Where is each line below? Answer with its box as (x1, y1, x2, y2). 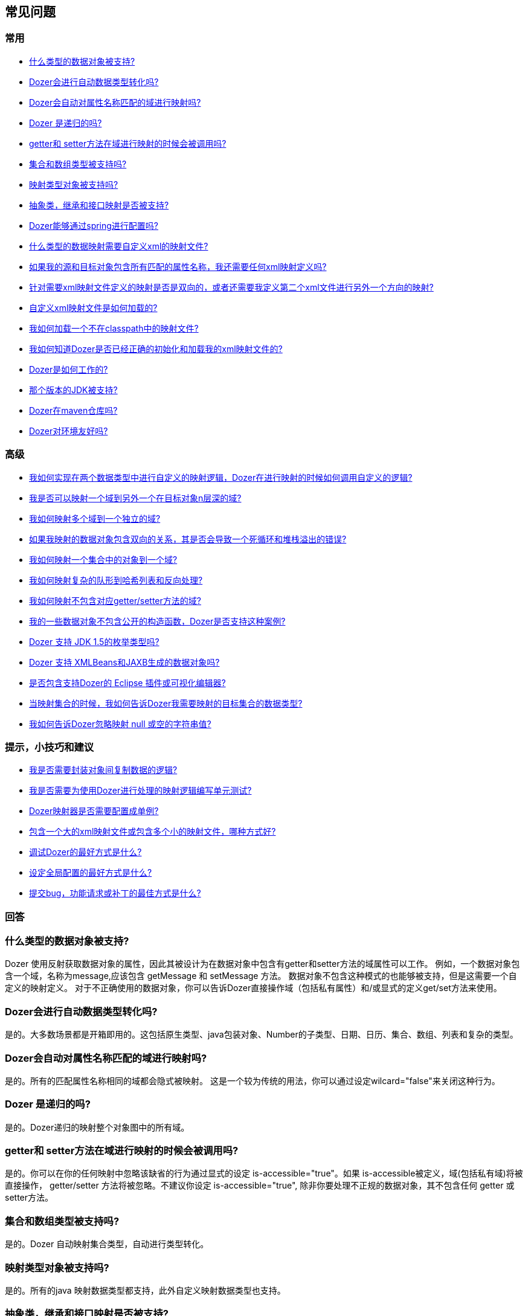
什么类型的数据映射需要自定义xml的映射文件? (29, 240, 208, 251)
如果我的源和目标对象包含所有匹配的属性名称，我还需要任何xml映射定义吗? (29, 261, 327, 272)
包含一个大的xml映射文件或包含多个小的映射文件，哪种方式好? (29, 826, 276, 837)
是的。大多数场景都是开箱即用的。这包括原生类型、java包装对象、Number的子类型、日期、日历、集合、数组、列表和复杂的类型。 (5, 1029, 518, 1040)
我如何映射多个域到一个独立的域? (29, 513, 161, 524)
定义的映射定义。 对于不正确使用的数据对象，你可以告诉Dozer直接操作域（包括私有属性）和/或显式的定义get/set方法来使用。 (5, 983, 502, 993)
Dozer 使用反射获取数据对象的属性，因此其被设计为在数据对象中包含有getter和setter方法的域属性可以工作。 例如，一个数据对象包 (5, 958, 520, 969)
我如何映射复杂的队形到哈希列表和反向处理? (29, 574, 203, 585)
